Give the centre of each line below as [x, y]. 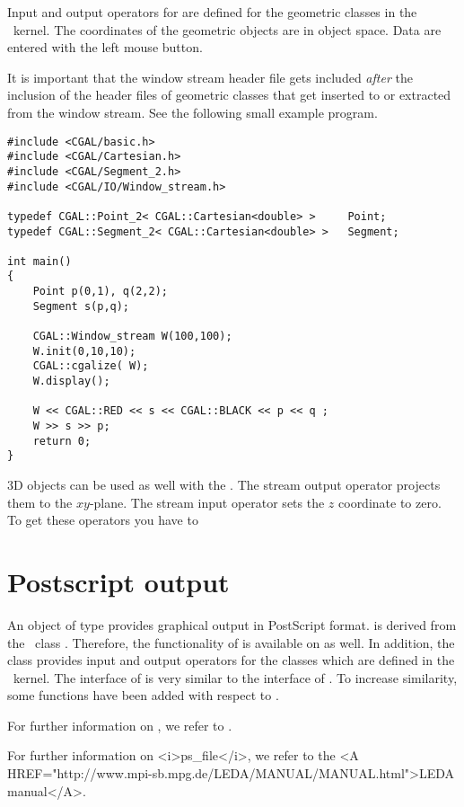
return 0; [62, 441]
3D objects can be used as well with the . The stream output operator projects [224, 484]
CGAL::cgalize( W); [91, 366]
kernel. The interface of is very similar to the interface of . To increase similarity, [235, 677]
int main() [39, 261]
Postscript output [118, 581]
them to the [40, 502]
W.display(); [71, 381]
